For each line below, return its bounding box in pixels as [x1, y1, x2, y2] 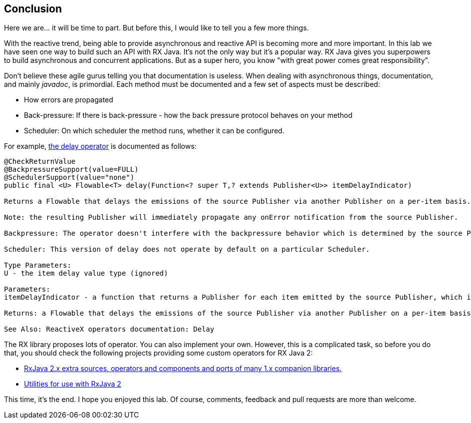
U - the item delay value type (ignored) [4, 269, 168, 278]
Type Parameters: [4, 261, 71, 270]
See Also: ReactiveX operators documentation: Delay [4, 325, 215, 334]
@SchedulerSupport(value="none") [4, 173, 135, 182]
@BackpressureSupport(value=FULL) [4, 165, 139, 174]
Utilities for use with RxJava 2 [24, 380, 121, 389]
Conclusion [4, 2, 62, 15]
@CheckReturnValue [4, 157, 76, 166]
